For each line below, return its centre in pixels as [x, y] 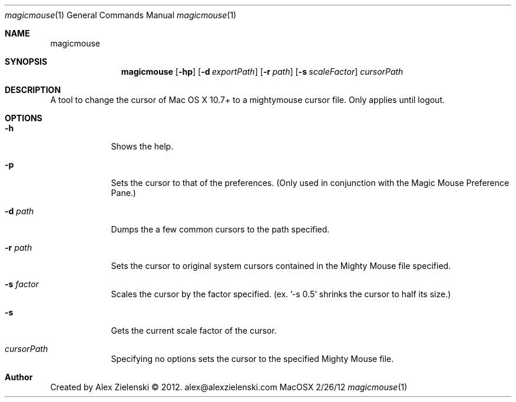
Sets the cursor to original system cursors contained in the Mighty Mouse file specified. [281, 266]
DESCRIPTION [33, 90]
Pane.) [123, 193]
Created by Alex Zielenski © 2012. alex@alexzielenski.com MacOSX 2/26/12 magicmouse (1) [229, 387]
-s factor [22, 284]
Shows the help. [142, 146]
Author [19, 377]
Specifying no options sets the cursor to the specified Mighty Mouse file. [252, 359]
